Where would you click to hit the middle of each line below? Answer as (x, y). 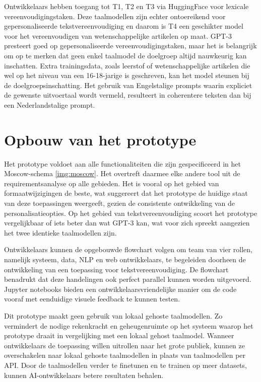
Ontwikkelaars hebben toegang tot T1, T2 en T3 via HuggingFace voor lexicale (126, 6)
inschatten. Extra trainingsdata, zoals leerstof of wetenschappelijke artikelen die (127, 65)
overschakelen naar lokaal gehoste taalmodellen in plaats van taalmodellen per (125, 355)
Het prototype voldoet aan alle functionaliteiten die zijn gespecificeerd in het (122, 163)
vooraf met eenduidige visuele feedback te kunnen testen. (92, 299)
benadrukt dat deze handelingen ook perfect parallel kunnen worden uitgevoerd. (128, 279)
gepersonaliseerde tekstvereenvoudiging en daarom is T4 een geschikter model (124, 26)
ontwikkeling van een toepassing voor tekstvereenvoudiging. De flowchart (116, 269)
